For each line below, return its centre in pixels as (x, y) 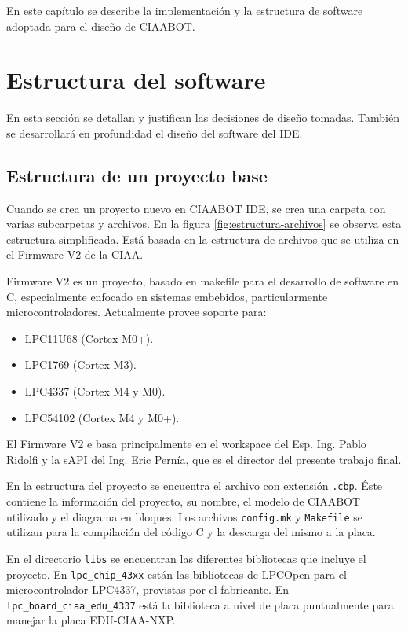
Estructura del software (136, 80)
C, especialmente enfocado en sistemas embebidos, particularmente (167, 296)
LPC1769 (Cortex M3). (80, 364)
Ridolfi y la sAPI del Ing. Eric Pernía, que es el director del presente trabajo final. (204, 459)
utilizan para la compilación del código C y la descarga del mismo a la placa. (191, 532)
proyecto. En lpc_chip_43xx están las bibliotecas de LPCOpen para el (177, 574)
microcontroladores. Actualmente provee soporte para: (137, 312)
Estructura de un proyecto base (137, 175)
